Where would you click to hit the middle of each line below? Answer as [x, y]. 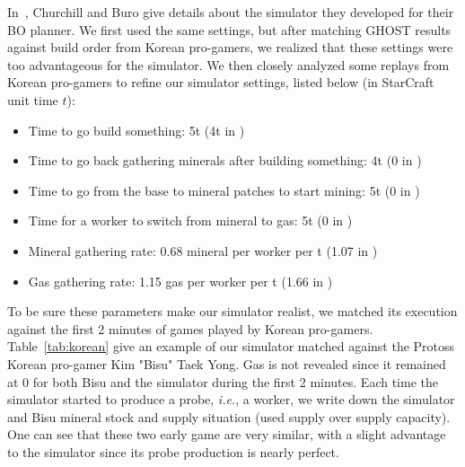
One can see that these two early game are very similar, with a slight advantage [227, 434]
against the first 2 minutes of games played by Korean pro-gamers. [190, 328]
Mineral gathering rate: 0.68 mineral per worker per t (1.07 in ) [203, 250]
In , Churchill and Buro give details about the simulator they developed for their [231, 12]
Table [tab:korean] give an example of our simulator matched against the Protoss [231, 346]
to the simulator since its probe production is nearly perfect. [173, 451]
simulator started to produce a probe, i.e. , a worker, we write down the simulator [231, 399]
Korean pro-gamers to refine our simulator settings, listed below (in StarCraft [221, 82]
